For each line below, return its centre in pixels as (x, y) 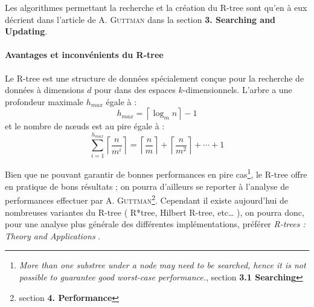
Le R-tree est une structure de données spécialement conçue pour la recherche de (155, 78)
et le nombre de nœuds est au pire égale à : (85, 126)
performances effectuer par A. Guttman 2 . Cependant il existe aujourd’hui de (146, 199)
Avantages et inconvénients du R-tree (84, 55)
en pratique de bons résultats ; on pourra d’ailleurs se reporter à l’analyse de (147, 186)
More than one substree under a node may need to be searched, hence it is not (162, 265)
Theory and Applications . (53, 235)
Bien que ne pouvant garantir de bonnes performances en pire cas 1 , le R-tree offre (156, 173)
